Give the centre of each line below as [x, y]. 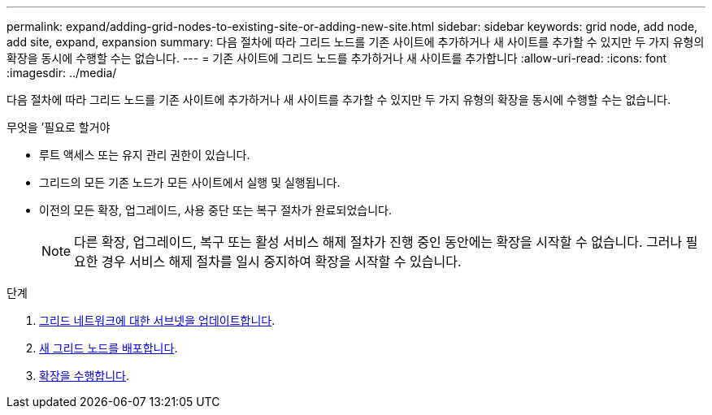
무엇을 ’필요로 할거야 [59, 127]
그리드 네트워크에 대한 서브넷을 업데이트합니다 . [157, 320]
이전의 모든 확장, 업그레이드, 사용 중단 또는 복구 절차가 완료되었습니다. [215, 210]
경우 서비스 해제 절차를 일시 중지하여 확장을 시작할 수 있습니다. [282, 262]
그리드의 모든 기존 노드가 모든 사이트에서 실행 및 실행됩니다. [190, 182]
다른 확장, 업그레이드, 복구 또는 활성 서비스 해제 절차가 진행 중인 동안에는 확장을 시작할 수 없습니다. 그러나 [378, 242]
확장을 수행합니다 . [85, 376]
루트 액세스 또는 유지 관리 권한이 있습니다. [145, 155]
